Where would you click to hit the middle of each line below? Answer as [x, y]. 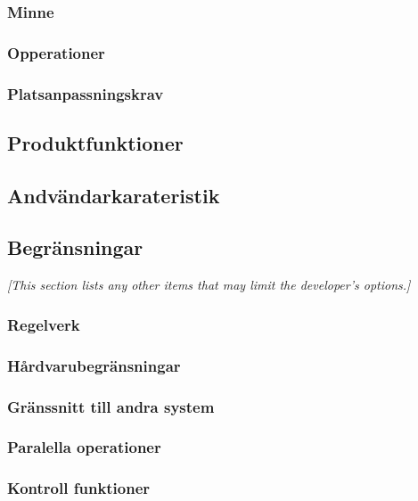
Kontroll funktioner [79, 488]
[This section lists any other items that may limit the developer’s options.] [209, 285]
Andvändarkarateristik [114, 195]
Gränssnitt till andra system [111, 406]
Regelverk [44, 324]
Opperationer [56, 52]
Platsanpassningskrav [86, 93]
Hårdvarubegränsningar [94, 365]
